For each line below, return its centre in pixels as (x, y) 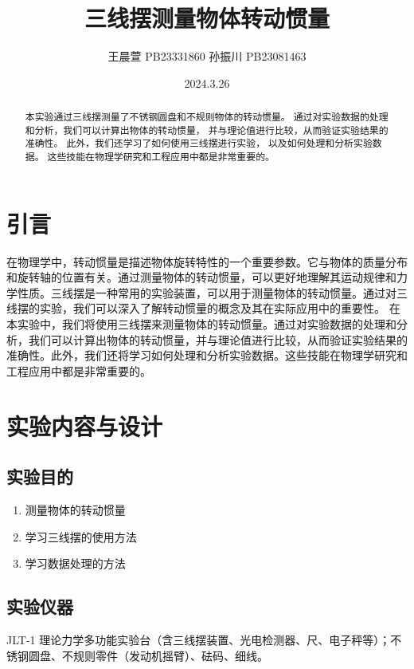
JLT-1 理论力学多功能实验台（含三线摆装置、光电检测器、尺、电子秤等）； (199, 639)
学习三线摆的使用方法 (81, 536)
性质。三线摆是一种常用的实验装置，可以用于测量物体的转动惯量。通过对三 (212, 292)
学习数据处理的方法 (75, 563)
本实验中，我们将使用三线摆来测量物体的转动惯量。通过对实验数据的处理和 (201, 324)
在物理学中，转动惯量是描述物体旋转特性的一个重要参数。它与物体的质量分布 (207, 261)
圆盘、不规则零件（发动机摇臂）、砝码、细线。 (148, 655)
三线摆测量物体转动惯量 (207, 18)
